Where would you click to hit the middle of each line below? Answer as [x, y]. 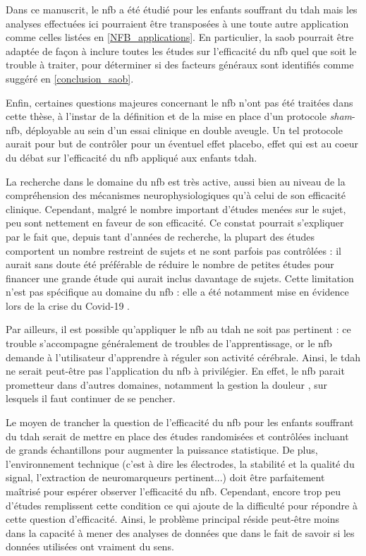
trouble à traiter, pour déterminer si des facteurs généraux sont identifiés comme [180, 65]
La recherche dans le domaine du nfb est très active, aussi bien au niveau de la [176, 181]
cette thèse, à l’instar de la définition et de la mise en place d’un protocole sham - [181, 116]
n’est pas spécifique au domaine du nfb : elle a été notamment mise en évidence [177, 292]
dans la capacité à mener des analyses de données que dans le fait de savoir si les [180, 532]
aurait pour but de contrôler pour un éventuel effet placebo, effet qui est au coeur [182, 144]
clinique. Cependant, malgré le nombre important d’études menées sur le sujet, [176, 208]
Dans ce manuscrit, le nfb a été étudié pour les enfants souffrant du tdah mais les [182, 9]
